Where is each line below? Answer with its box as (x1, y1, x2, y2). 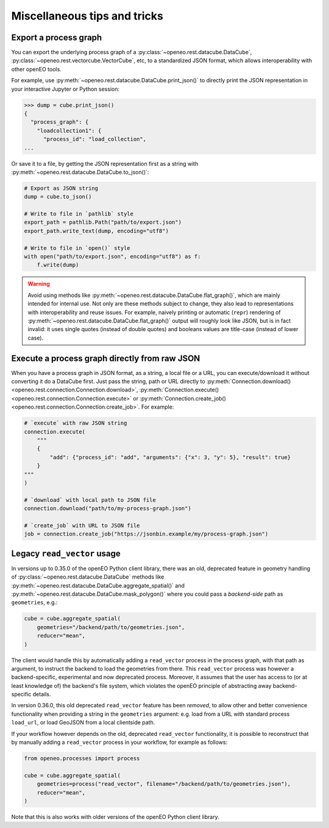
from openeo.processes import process (24, 755, 140, 762)
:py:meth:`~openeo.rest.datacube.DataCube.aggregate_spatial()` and (11, 582, 185, 589)
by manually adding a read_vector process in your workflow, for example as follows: (11, 738, 228, 746)
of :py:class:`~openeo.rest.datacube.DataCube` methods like (11, 573, 164, 580)
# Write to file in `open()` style (24, 244, 130, 251)
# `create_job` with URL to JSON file (24, 522, 140, 529)
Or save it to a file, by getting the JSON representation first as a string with (11, 160, 199, 167)
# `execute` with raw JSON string (24, 419, 127, 427)
